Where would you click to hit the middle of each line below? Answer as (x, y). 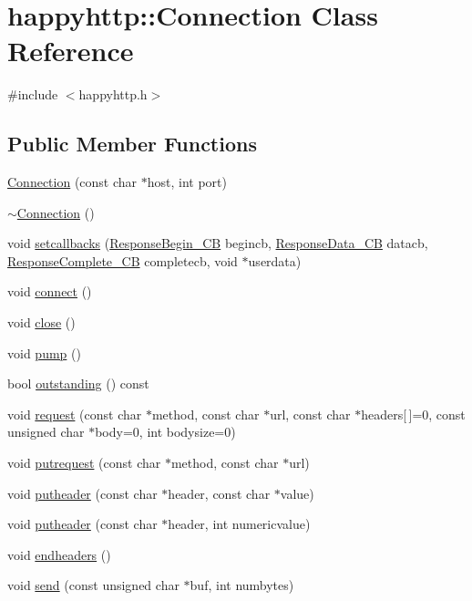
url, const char (310, 414)
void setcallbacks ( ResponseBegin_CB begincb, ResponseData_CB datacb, (218, 243)
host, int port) (187, 182)
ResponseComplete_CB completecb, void (123, 260)
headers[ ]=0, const (413, 414)
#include (33, 94)
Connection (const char (72, 182)
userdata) (275, 260)
